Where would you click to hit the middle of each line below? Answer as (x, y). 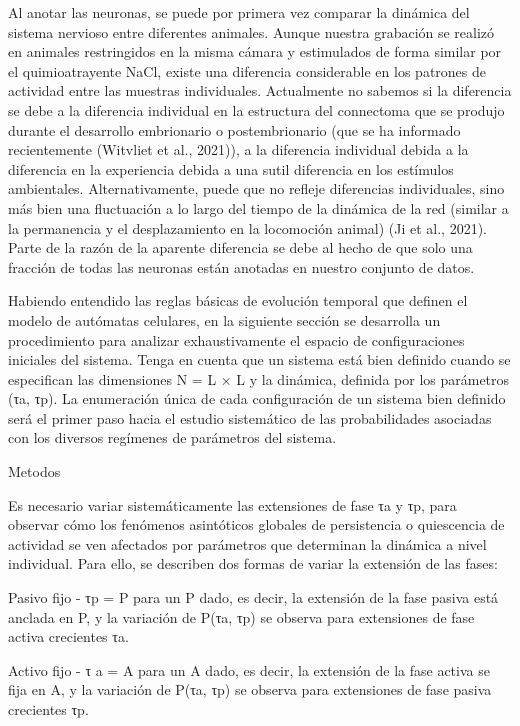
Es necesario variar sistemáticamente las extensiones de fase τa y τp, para (232, 504)
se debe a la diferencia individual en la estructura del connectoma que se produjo (256, 109)
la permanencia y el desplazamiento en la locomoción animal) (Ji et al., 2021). (248, 227)
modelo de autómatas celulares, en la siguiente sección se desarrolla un (224, 319)
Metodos (34, 471)
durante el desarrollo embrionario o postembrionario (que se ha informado (234, 129)
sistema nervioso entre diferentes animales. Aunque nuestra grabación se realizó (251, 31)
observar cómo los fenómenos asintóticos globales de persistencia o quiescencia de (256, 524)
